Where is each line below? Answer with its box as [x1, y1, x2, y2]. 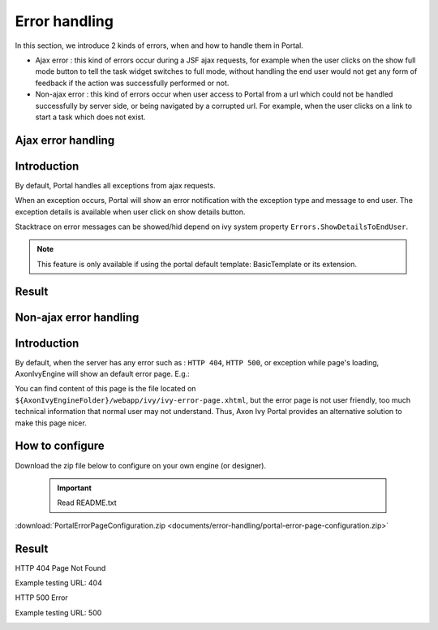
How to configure [15, 439, 105, 453]
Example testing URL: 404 [15, 578, 103, 588]
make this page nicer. [15, 418, 87, 428]
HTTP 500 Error [15, 593, 68, 602]
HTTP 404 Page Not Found [15, 563, 106, 572]
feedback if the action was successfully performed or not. [35, 78, 230, 88]
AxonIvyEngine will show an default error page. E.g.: [15, 369, 190, 379]
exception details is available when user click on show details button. [15, 207, 246, 217]
